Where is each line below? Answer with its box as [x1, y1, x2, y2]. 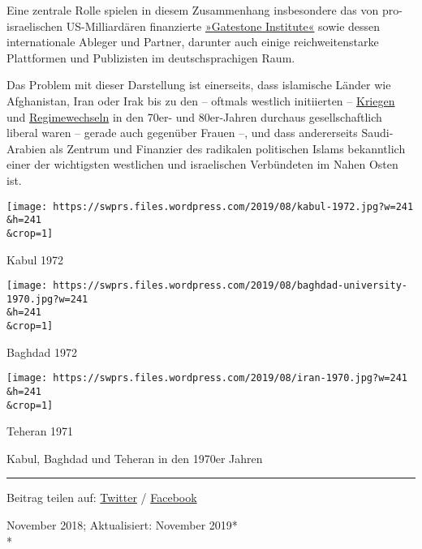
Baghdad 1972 [6, 343, 77, 360]
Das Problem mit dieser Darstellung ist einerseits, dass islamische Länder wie [6, 76, 391, 93]
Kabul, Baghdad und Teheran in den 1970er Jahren [6, 449, 263, 466]
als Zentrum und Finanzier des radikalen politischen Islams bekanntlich [50, 139, 406, 157]
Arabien [6, 139, 46, 157]
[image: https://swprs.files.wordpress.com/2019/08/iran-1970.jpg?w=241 [6, 372, 407, 384]
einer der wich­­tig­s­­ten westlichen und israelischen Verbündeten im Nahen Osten [6, 156, 398, 173]
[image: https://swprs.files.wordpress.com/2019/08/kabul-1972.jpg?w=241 [6, 200, 414, 212]
